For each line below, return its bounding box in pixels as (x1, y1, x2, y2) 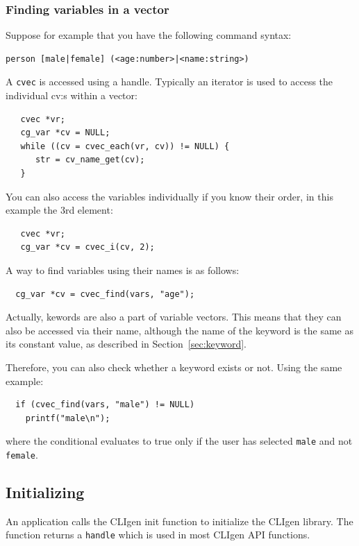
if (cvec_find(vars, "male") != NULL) (15, 400, 195, 410)
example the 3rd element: (6, 203, 113, 217)
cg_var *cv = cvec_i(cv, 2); (20, 242, 155, 253)
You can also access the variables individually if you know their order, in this (6, 189, 333, 203)
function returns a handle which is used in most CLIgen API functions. (6, 527, 310, 542)
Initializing (6, 481, 85, 503)
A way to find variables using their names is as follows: (6, 263, 240, 277)
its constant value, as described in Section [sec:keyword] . (6, 336, 247, 351)
